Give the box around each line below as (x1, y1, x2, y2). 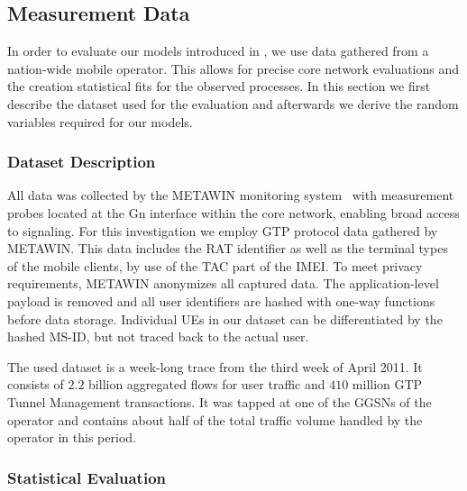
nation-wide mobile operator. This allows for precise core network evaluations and (7, 59, 460, 77)
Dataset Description (7, 150, 156, 173)
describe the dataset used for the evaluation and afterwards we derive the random (7, 94, 459, 113)
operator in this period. (7, 428, 136, 447)
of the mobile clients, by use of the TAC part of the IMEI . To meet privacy (7, 256, 423, 275)
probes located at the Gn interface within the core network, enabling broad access (7, 203, 460, 222)
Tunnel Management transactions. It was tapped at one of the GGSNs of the (7, 392, 432, 411)
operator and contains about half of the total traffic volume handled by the (7, 410, 423, 429)
